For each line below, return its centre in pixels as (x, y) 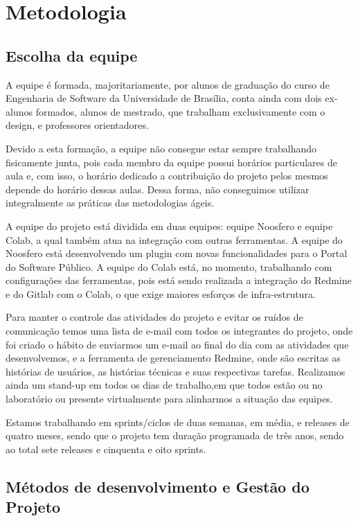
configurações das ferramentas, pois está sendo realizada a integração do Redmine (179, 280)
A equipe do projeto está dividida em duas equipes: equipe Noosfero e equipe (169, 226)
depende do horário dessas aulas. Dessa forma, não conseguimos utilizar (158, 189)
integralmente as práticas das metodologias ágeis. (110, 203)
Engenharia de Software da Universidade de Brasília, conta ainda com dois (164, 98)
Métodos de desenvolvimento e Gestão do (158, 486)
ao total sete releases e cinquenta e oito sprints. (106, 449)
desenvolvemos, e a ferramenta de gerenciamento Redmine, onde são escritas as (173, 358)
